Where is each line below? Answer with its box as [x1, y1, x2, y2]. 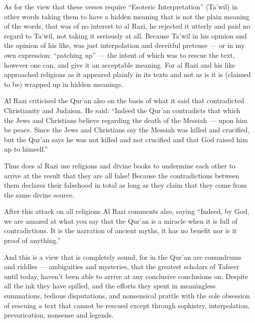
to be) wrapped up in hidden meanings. [4, 79, 124, 89]
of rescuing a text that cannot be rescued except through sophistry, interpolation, [4, 300, 250, 310]
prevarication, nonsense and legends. [4, 310, 114, 320]
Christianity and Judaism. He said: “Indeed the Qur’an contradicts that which [4, 105, 241, 115]
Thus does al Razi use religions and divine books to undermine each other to [4, 160, 236, 170]
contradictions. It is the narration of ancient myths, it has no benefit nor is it [4, 225, 237, 236]
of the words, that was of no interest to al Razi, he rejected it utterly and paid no [4, 21, 251, 31]
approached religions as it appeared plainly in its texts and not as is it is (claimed [4, 69, 251, 80]
